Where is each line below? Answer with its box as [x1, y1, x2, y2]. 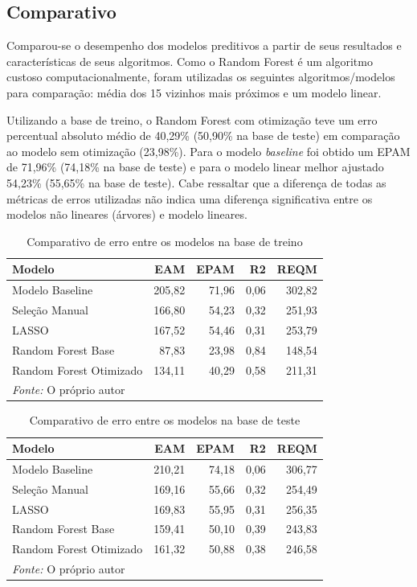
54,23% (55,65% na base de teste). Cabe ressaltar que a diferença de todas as [6, 174, 386, 191]
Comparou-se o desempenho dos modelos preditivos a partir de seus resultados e [6, 37, 402, 54]
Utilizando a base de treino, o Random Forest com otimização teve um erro [6, 111, 378, 128]
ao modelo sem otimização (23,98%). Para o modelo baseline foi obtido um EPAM [6, 142, 411, 159]
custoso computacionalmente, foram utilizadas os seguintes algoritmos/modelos [6, 68, 395, 85]
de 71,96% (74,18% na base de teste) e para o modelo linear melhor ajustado [6, 158, 384, 175]
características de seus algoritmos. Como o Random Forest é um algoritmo [6, 52, 373, 69]
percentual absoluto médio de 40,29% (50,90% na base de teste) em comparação [6, 127, 400, 144]
